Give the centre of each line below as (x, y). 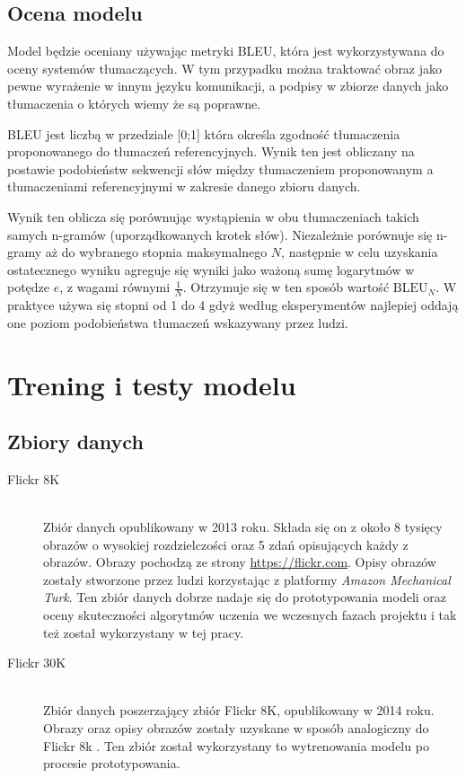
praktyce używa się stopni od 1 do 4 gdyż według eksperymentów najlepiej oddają (233, 305)
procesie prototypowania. (112, 763)
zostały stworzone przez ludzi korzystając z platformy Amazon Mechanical (247, 579)
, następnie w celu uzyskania (360, 252)
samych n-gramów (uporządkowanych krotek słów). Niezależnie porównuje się (220, 234)
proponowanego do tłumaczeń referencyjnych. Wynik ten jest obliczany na (211, 151)
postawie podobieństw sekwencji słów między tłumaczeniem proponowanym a (220, 168)
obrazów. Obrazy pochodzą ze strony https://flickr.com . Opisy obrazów (240, 562)
